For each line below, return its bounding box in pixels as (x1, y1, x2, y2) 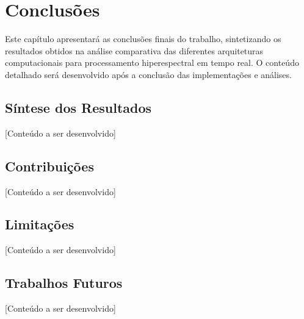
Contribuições (5, 156, 94, 175)
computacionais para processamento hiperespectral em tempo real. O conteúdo (5, 56, 299, 69)
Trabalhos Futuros (5, 273, 123, 292)
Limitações (5, 215, 74, 234)
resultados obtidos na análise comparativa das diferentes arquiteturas (5, 44, 264, 57)
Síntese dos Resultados (5, 98, 152, 116)
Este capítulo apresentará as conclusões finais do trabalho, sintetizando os (5, 32, 281, 45)
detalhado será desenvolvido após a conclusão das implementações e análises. (5, 68, 292, 81)
